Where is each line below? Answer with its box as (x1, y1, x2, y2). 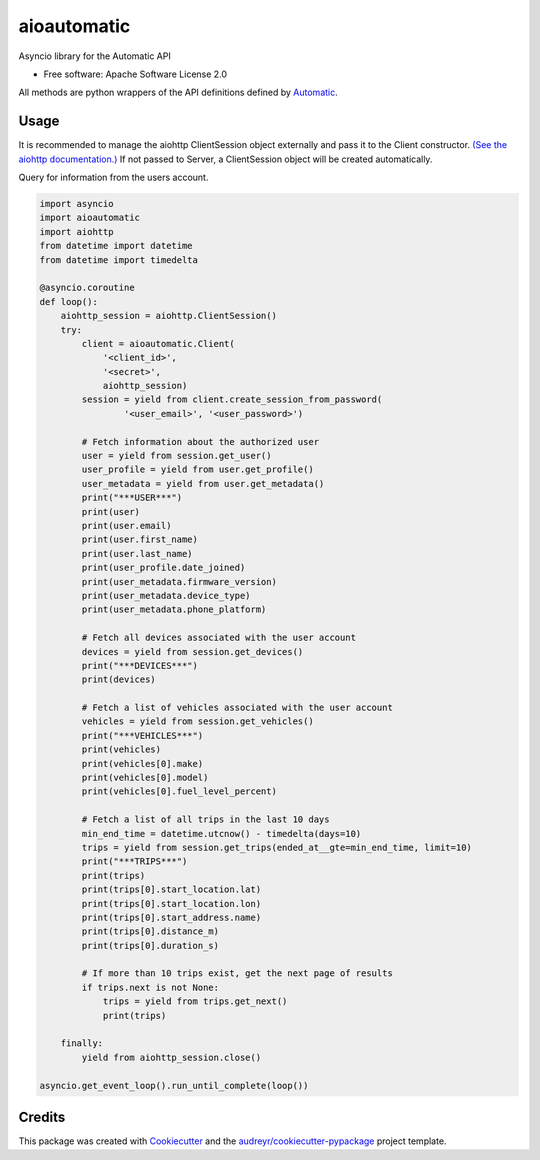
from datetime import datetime (39, 240, 194, 252)
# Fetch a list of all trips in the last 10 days (81, 814, 330, 825)
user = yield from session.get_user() (81, 450, 272, 462)
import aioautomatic (39, 212, 140, 224)
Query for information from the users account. (18, 171, 209, 184)
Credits (18, 1109, 66, 1126)
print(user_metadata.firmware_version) (81, 576, 277, 587)
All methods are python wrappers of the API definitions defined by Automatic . (18, 86, 339, 99)
